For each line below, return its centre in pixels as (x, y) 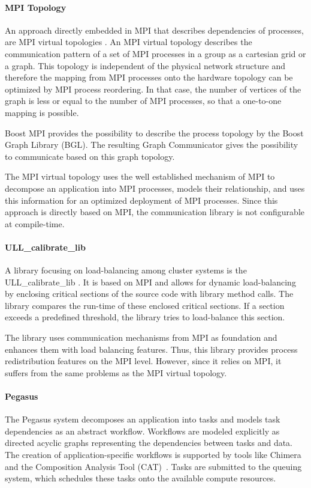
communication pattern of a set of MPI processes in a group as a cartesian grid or (155, 53)
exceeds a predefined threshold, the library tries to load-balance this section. (145, 317)
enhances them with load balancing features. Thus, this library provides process (151, 349)
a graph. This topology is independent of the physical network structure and (145, 65)
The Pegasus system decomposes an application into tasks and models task (143, 419)
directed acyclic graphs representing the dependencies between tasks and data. (149, 443)
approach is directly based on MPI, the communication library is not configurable (155, 212)
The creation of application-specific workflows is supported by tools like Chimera (153, 455)
